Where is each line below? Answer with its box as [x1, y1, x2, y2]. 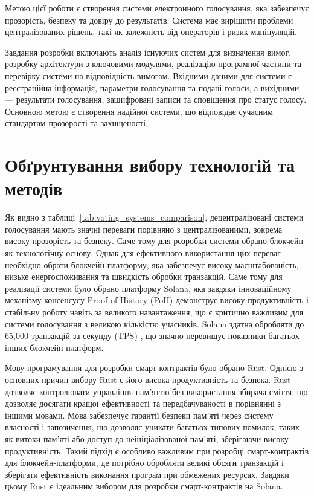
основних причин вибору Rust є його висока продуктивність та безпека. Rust [5, 373, 291, 385]
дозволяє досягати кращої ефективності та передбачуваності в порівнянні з [5, 397, 281, 410]
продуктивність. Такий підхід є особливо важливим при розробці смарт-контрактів [5, 444, 309, 457]
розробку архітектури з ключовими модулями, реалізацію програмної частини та [5, 57, 301, 70]
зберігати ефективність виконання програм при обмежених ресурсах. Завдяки [5, 468, 289, 480]
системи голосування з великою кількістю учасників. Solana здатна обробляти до [5, 317, 304, 330]
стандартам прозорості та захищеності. [5, 117, 148, 129]
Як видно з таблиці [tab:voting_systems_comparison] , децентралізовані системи [5, 211, 304, 224]
